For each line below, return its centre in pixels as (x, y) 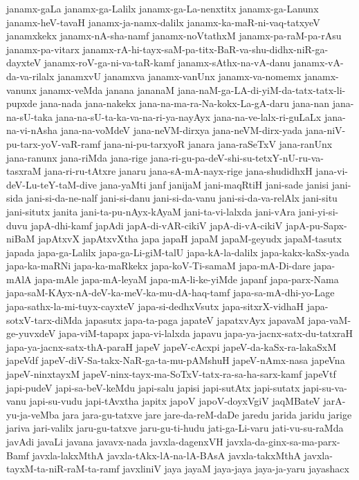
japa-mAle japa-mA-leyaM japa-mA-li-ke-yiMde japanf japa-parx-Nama (187, 279)
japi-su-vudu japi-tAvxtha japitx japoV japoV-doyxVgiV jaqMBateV (175, 401)
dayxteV (24, 63)
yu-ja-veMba (33, 414)
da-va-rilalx (30, 76)
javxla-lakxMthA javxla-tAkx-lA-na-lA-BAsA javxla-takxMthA (166, 455)
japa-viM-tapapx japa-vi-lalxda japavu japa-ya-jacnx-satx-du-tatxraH (206, 333)
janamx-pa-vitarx (43, 49)
